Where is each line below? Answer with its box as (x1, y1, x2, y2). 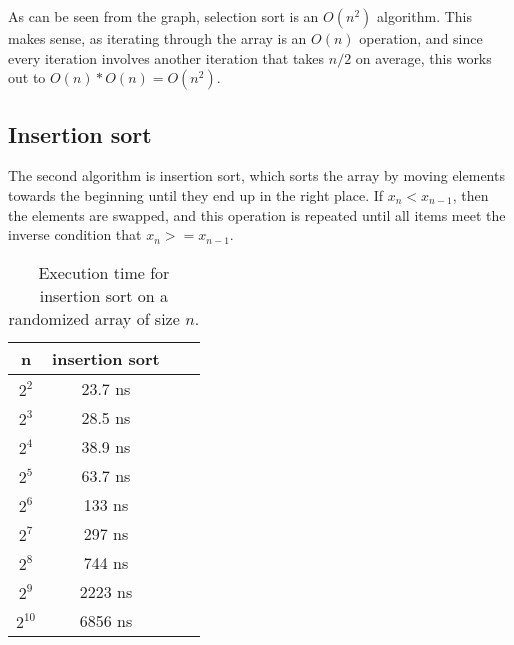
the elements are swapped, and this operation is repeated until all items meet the (8, 204, 506, 225)
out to (8, 67, 46, 88)
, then (452, 184, 489, 205)
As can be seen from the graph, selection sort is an (8, 6, 319, 26)
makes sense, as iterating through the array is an (8, 28, 307, 48)
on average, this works (355, 47, 492, 68)
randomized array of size (8, 306, 180, 330)
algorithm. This (376, 6, 473, 26)
